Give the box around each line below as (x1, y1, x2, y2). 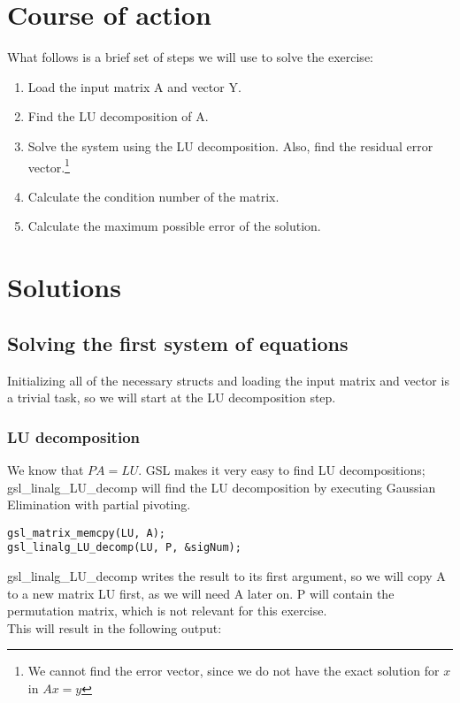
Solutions (7, 269, 121, 305)
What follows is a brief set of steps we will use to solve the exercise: (7, 48, 373, 66)
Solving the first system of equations (7, 329, 349, 356)
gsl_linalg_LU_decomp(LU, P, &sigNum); (7, 541, 241, 554)
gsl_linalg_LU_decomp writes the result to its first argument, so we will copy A (7, 567, 446, 585)
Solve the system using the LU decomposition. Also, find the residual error (27, 136, 433, 155)
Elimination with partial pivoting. (7, 495, 191, 514)
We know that (7, 460, 84, 478)
